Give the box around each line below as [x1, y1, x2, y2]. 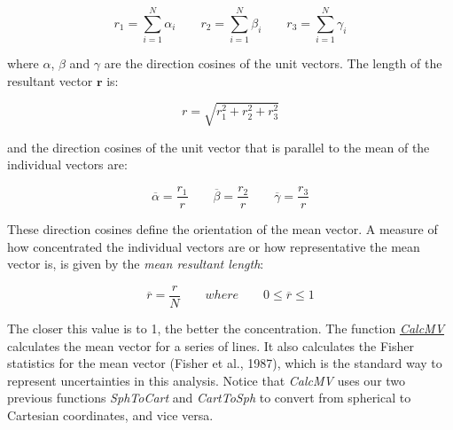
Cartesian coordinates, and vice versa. [7, 405, 214, 424]
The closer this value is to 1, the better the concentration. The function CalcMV [7, 318, 445, 337]
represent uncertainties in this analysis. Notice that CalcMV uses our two [7, 371, 406, 389]
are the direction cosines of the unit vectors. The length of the [104, 54, 442, 73]
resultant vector [7, 71, 93, 90]
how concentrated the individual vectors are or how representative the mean [7, 237, 420, 255]
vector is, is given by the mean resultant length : [7, 254, 264, 273]
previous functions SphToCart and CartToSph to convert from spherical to [7, 388, 411, 407]
